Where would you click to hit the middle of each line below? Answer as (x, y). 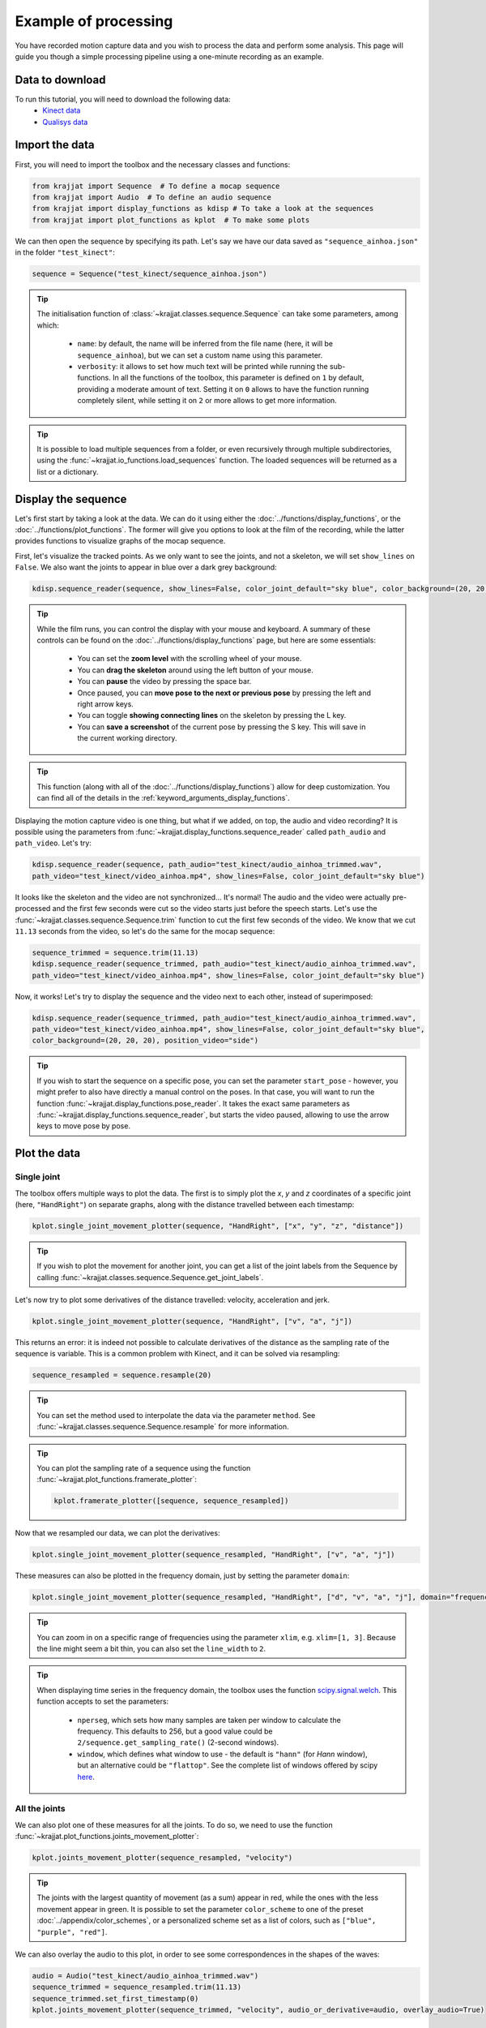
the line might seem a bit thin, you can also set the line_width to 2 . (151, 1649)
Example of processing (94, 21)
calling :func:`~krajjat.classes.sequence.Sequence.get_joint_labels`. (150, 1277)
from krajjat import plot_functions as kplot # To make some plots (171, 220)
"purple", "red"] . (72, 1931)
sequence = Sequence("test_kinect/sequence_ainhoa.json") (149, 274)
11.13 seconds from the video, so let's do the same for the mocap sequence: (145, 931)
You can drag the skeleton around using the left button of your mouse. (195, 670)
